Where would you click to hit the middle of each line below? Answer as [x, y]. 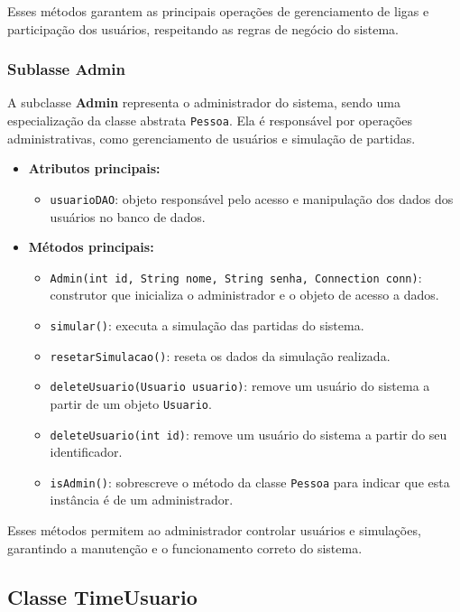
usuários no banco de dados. [128, 216]
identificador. [86, 452]
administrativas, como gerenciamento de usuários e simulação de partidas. [212, 138]
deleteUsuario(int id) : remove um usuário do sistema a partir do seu [248, 434]
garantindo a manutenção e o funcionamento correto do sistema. [185, 547]
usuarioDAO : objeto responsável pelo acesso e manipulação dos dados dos [252, 198]
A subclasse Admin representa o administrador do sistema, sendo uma [204, 102]
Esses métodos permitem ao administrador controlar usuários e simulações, [214, 530]
